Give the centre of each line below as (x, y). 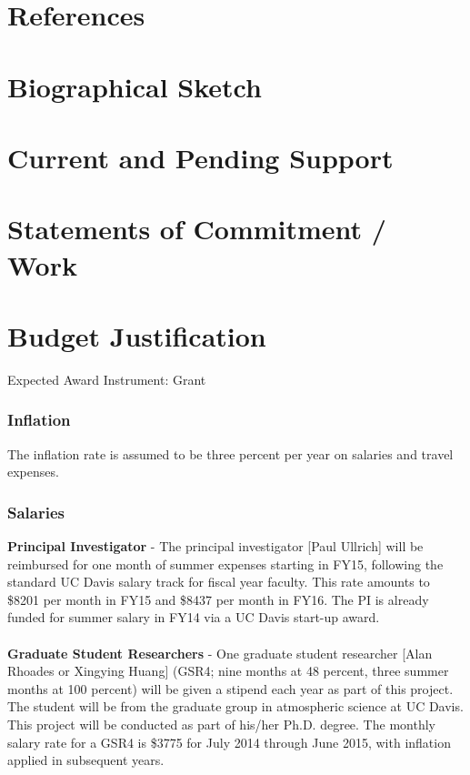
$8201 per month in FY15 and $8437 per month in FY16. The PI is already (218, 599)
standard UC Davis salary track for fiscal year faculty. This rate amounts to (219, 582)
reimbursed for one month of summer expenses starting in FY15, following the (225, 564)
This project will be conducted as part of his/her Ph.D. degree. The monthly (221, 724)
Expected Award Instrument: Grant (107, 379)
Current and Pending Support (200, 157)
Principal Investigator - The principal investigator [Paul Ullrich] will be (215, 546)
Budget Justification (137, 335)
